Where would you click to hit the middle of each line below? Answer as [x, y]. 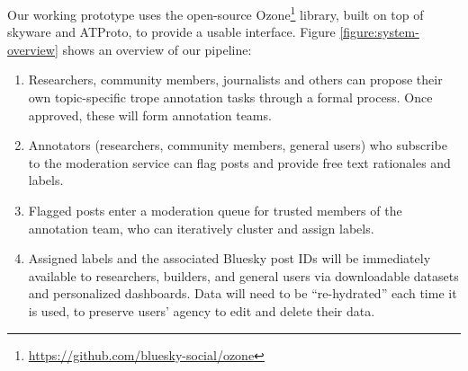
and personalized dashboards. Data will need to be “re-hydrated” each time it [243, 293]
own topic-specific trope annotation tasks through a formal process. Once [230, 97]
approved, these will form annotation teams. [150, 115]
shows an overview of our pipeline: [157, 49]
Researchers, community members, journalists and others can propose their [235, 79]
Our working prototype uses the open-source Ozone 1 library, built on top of [216, 13]
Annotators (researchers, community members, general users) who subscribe [238, 145]
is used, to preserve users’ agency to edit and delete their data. [202, 310]
